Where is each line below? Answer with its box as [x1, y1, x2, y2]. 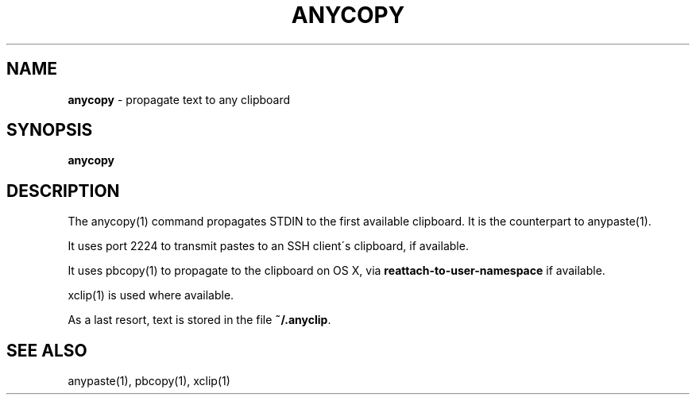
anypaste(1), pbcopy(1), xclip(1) [68, 374, 230, 388]
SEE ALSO [6, 340, 87, 361]
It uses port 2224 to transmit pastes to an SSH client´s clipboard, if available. [68, 239, 469, 253]
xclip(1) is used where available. [68, 288, 234, 303]
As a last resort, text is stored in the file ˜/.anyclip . [68, 313, 331, 327]
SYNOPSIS [6, 120, 93, 141]
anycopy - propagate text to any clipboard [68, 92, 291, 106]
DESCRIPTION [6, 180, 120, 201]
